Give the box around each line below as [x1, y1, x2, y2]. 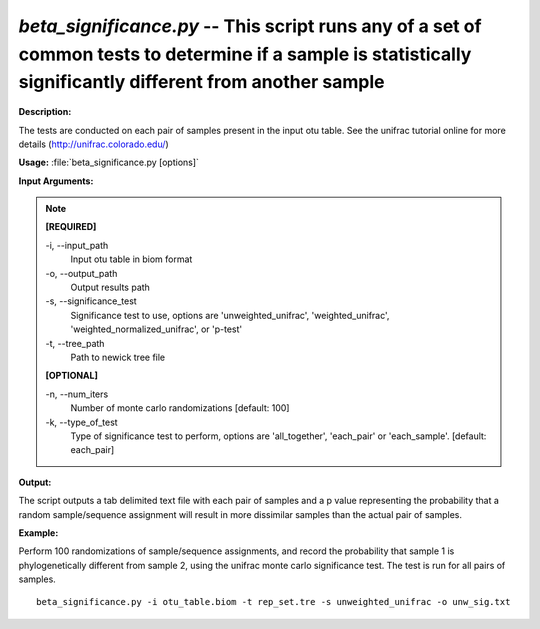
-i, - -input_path [45, 239, 109, 251]
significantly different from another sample [18, 71, 385, 94]
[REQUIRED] [45, 221, 97, 233]
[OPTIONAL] [45, 370, 99, 382]
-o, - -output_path [45, 267, 118, 279]
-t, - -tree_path [45, 337, 105, 349]
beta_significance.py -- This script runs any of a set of [18, 15, 482, 37]
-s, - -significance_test [45, 295, 137, 307]
